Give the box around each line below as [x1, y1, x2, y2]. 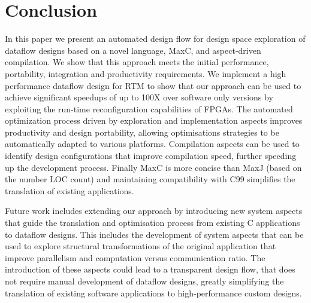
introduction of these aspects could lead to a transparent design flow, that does [5, 263, 295, 276]
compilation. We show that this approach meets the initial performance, [5, 56, 269, 68]
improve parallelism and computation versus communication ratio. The [5, 251, 265, 264]
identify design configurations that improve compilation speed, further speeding [5, 149, 297, 162]
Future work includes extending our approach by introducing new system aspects [5, 204, 303, 217]
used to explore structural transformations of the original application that [5, 240, 276, 252]
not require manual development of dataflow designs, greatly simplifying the [5, 275, 284, 287]
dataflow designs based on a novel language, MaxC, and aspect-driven [5, 44, 261, 56]
